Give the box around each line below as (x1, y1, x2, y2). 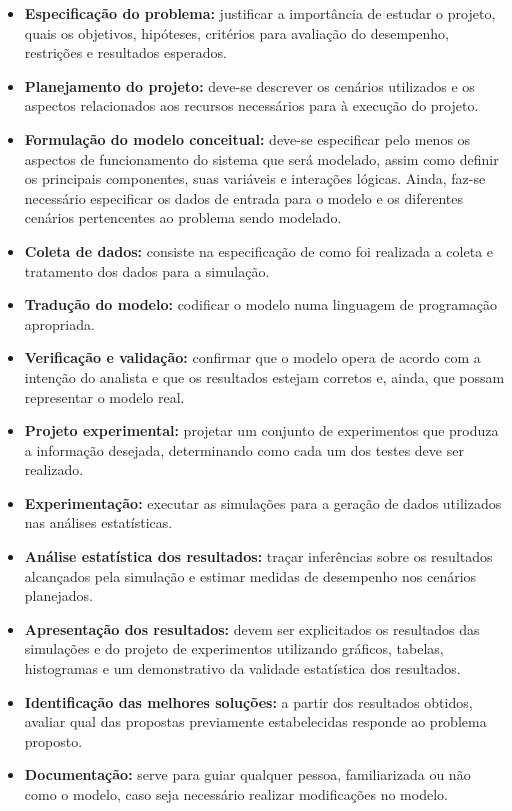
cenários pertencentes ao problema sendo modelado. (24, 207, 342, 228)
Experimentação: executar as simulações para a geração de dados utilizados (24, 492, 502, 513)
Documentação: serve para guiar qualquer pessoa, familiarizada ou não (24, 764, 471, 785)
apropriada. (24, 313, 95, 334)
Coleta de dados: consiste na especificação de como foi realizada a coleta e (24, 240, 494, 261)
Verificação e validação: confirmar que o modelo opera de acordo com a (24, 347, 481, 368)
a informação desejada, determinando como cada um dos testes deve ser (24, 439, 464, 460)
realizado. (24, 459, 84, 480)
